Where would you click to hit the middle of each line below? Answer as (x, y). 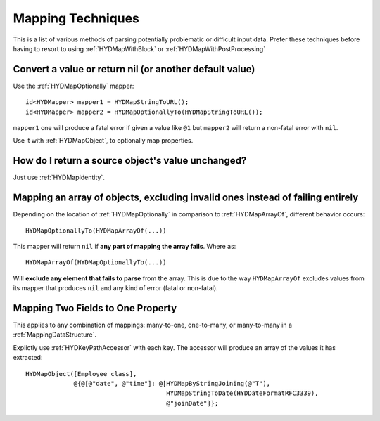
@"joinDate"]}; (192, 403)
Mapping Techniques (76, 18)
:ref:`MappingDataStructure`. (55, 335)
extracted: (28, 358)
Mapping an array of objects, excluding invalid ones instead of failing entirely (186, 198)
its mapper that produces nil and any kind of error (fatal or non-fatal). (115, 288)
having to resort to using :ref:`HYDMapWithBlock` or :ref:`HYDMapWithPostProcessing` (139, 48)
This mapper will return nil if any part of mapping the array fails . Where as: (125, 246)
